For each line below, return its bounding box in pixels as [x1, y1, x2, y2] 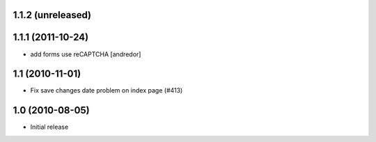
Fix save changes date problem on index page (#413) [30, 86, 183, 95]
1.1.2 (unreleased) [13, 9, 92, 21]
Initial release [30, 123, 69, 132]
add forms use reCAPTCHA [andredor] [30, 49, 141, 58]
